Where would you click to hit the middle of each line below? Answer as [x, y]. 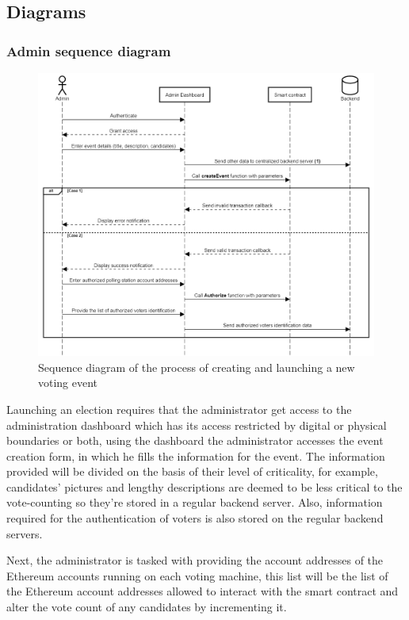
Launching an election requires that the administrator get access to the [179, 409]
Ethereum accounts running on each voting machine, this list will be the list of [197, 575]
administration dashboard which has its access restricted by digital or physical [197, 425]
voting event [68, 383]
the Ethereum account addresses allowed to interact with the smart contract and [203, 591]
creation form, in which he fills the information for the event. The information [196, 455]
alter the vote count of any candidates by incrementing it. [147, 607]
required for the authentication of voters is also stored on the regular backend [195, 518]
